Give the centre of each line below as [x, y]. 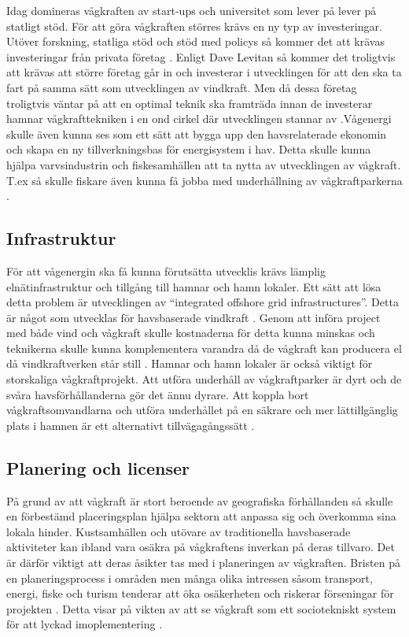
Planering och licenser [98, 467]
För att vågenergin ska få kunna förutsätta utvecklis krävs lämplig [166, 270]
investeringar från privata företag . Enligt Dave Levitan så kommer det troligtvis [201, 56]
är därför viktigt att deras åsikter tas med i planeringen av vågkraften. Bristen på [203, 563]
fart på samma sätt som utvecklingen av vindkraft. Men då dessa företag [182, 87]
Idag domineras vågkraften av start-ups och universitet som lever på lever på [192, 10]
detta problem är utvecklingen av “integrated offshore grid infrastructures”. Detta [203, 302]
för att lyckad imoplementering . [85, 624]
